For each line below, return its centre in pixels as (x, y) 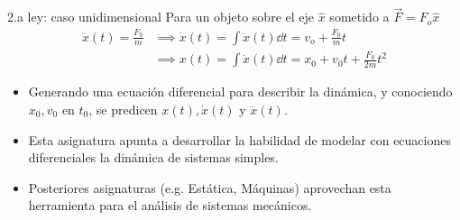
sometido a (359, 17)
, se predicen (123, 109)
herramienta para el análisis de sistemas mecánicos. (170, 205)
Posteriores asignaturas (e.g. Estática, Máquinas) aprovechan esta (210, 187)
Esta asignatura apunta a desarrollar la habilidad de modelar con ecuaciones (239, 139)
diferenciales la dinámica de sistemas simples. (153, 157)
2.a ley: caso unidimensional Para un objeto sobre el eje (161, 17)
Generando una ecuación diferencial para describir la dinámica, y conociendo (240, 92)
